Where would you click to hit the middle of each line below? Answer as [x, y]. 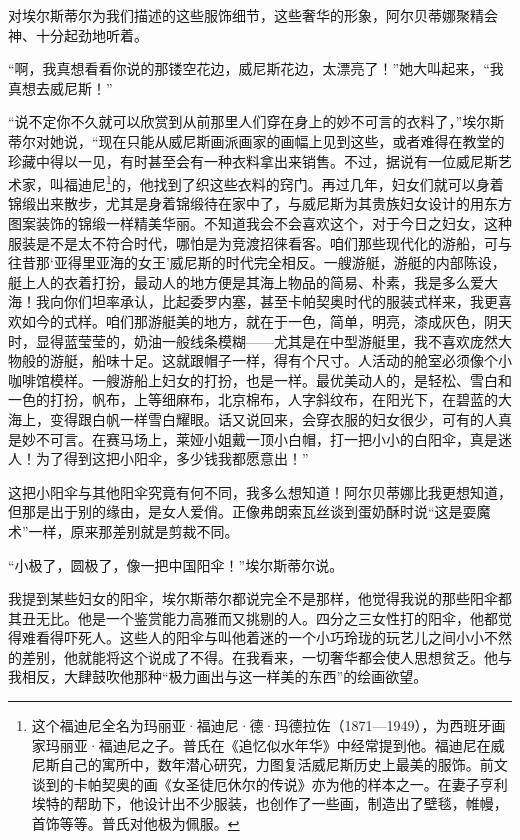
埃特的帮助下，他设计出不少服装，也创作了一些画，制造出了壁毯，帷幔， [269, 803]
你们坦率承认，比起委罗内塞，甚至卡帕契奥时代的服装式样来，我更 [280, 301]
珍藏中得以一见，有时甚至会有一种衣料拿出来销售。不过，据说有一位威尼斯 [253, 160]
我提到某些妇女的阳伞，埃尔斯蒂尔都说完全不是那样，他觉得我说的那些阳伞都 [260, 598]
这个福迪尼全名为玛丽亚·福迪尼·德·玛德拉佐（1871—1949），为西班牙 [261, 725]
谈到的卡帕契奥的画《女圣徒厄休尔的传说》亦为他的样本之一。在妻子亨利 [269, 783]
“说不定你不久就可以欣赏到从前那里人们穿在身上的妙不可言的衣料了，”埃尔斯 [256, 121]
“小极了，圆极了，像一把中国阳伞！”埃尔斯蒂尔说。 [176, 564]
